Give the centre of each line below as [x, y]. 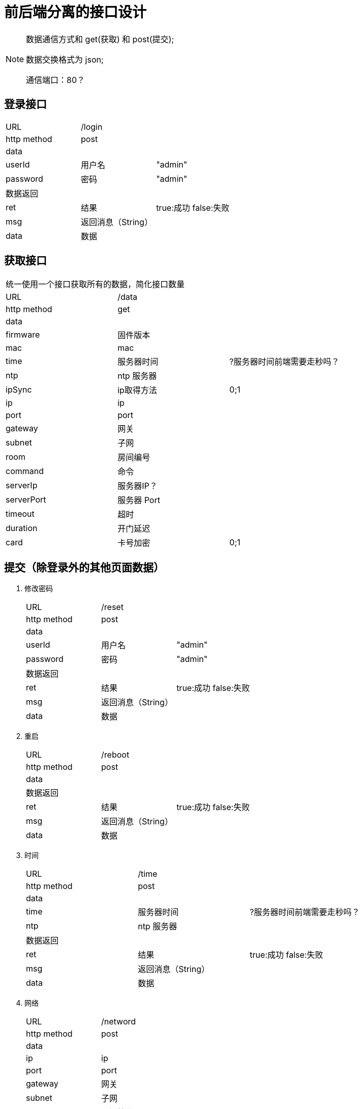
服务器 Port [139, 500]
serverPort [26, 500]
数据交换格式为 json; [65, 59]
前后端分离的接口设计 [76, 12]
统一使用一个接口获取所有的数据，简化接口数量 [95, 284]
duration [22, 528]
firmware [23, 335]
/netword [119, 1022]
